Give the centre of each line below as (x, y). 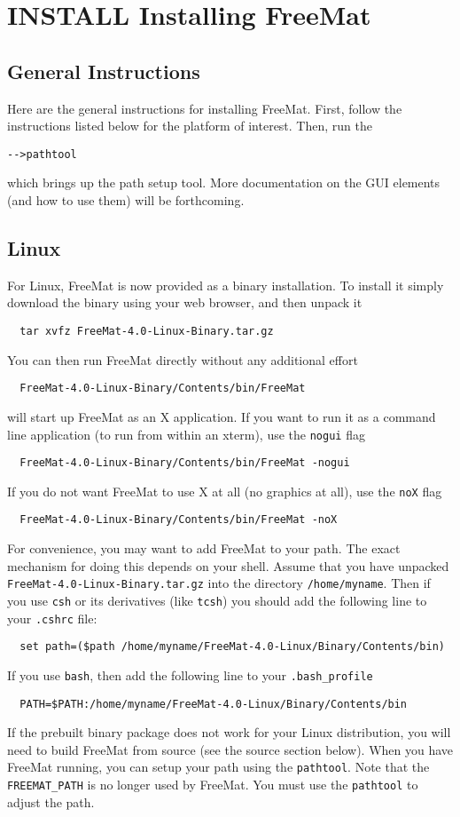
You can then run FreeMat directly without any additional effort (183, 359)
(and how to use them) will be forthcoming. (126, 200)
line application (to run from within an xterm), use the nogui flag (186, 434)
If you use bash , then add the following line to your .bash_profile (190, 674)
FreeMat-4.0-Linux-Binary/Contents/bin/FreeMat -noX (179, 520)
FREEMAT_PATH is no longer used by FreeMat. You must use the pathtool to (213, 785)
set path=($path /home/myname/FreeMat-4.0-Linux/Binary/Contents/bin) (232, 647)
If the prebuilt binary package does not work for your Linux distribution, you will (229, 732)
